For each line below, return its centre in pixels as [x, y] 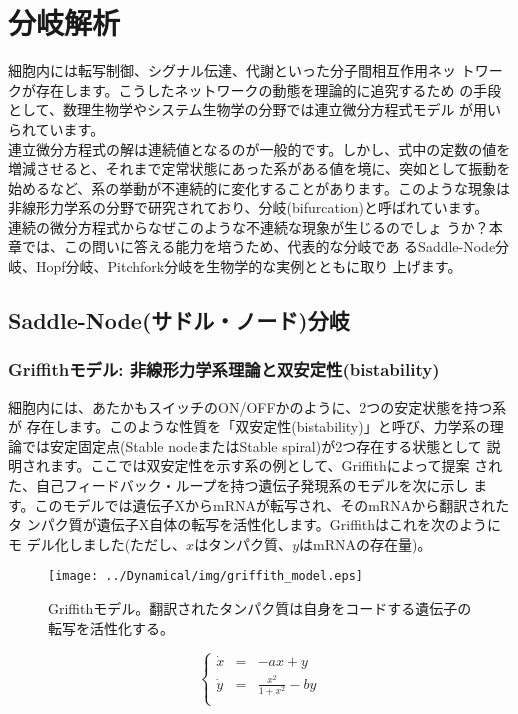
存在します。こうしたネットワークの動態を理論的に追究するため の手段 [268, 89]
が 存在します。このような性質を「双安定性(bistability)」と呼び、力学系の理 [256, 426]
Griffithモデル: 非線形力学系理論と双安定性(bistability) [224, 369]
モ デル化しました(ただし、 [97, 543]
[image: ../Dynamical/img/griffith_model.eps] [205, 576]
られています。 [56, 128]
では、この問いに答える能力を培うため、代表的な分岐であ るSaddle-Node [258, 246]
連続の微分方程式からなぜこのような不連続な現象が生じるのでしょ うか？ [248, 226]
